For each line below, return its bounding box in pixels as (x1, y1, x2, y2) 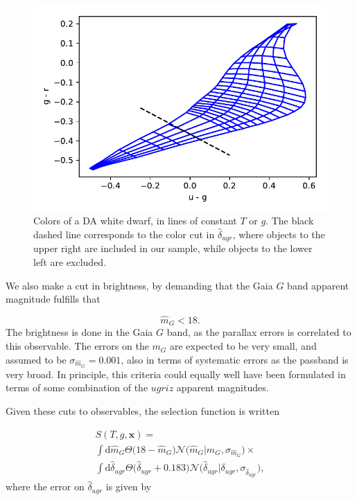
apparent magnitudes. (176, 380, 269, 395)
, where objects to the (232, 226, 325, 241)
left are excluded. (33, 255, 107, 269)
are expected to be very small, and (169, 339, 317, 353)
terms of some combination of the (6, 380, 148, 395)
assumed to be (6, 352, 67, 366)
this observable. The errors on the (6, 339, 149, 353)
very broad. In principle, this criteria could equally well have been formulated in (6, 366, 346, 381)
